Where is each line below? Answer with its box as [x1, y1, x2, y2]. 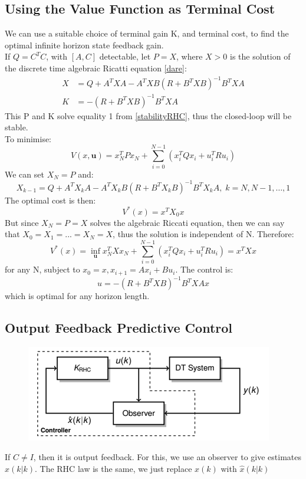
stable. [5, 121, 28, 133]
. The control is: [175, 263, 233, 275]
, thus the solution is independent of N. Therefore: [113, 228, 294, 240]
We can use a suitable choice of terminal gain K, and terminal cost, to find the [5, 27, 289, 40]
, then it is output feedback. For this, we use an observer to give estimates [33, 451, 302, 463]
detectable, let [99, 50, 151, 63]
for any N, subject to [5, 263, 80, 275]
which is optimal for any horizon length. [5, 290, 150, 301]
